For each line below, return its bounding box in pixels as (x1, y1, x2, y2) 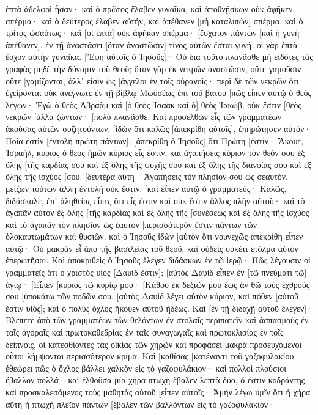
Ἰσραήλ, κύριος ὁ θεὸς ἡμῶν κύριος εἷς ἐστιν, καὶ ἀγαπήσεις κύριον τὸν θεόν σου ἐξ (6, 146, 305, 159)
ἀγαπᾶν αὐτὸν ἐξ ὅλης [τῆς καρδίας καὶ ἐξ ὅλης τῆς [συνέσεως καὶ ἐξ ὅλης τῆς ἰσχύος (6, 206, 309, 219)
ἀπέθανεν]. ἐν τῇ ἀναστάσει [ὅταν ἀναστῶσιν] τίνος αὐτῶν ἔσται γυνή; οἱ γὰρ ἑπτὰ (6, 38, 298, 51)
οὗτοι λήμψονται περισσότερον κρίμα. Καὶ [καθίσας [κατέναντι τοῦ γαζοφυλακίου (6, 350, 294, 362)
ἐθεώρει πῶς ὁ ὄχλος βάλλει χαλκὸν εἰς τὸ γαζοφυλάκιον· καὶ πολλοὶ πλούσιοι (6, 361, 287, 374)
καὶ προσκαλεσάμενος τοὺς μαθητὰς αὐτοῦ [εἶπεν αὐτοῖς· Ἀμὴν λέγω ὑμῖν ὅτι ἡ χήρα (6, 386, 311, 398)
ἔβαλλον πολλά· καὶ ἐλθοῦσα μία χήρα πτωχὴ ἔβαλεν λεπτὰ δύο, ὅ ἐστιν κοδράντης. (6, 373, 308, 386)
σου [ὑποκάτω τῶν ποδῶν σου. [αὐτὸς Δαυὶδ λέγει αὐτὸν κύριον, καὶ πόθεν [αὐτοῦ (6, 290, 298, 303)
